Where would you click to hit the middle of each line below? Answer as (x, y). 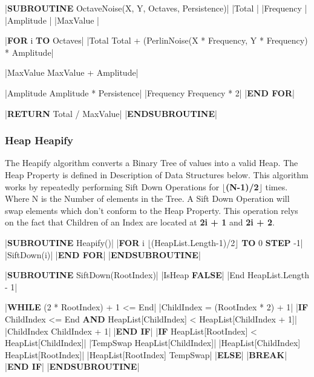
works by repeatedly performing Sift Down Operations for (112, 186)
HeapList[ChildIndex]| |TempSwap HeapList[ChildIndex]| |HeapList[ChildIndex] (153, 343)
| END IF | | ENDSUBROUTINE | (72, 366)
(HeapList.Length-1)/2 (193, 242)
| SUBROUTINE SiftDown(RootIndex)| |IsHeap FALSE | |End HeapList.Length (157, 275)
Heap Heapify (39, 140)
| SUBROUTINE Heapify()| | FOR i (75, 242)
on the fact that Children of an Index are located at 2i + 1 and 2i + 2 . (140, 222)
